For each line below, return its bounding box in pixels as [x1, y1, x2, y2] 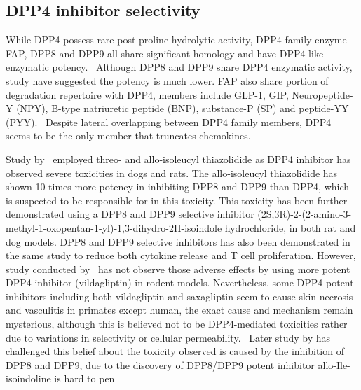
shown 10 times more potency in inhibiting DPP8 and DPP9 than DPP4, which [6, 179, 350, 194]
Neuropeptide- [292, 87, 353, 102]
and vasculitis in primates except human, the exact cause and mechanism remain [6, 302, 353, 317]
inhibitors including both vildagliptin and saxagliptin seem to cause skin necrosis [6, 288, 353, 303]
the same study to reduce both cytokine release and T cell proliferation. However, [6, 248, 356, 263]
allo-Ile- [318, 357, 350, 372]
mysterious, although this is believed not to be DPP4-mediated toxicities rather [6, 316, 348, 331]
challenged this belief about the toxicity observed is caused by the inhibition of [6, 344, 344, 358]
